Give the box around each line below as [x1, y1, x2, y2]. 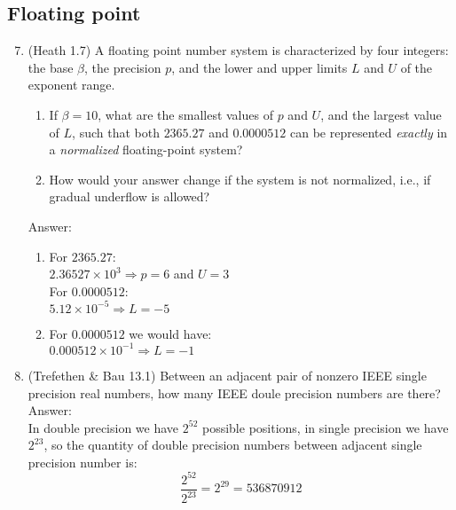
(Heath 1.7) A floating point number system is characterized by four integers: [28, 41, 449, 59]
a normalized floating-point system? [49, 140, 243, 159]
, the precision [84, 58, 161, 76]
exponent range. [28, 75, 115, 94]
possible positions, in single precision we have [201, 418, 449, 436]
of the [400, 58, 433, 76]
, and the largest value [320, 105, 442, 123]
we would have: [129, 324, 212, 342]
